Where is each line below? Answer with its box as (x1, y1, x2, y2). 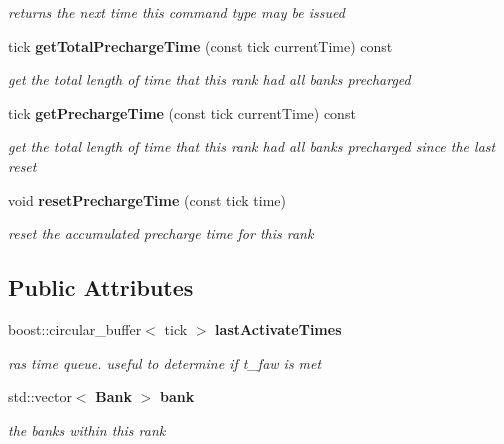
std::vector (8, 386, 72, 407)
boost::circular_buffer (8, 318, 142, 339)
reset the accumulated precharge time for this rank (8, 223, 314, 244)
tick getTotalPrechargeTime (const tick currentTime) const (8, 35, 393, 56)
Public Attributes (8, 272, 194, 303)
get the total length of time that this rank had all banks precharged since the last (8, 136, 496, 157)
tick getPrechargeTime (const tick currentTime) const (8, 102, 356, 123)
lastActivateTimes (215, 318, 342, 339)
